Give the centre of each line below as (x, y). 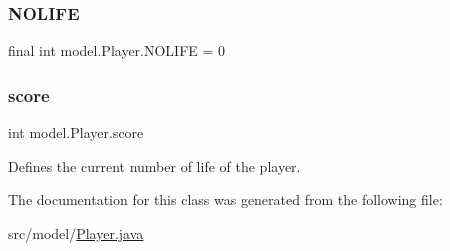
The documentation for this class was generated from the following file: (225, 199)
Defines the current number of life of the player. (154, 165)
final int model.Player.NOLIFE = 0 (117, 50)
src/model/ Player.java (76, 232)
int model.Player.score (76, 132)
